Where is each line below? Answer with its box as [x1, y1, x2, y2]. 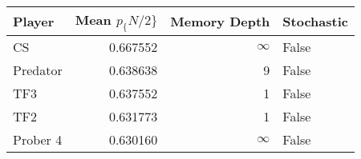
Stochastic [282, 12, 348, 31]
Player [13, 12, 55, 31]
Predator [13, 61, 63, 80]
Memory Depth [170, 12, 270, 31]
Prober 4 [13, 130, 63, 149]
